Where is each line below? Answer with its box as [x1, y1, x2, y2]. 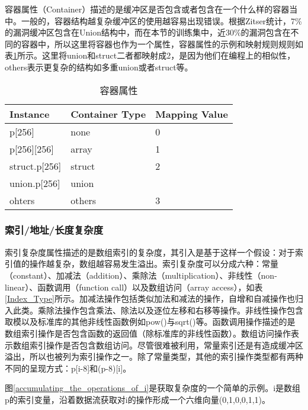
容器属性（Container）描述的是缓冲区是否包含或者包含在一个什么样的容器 [5, 3, 290, 15]
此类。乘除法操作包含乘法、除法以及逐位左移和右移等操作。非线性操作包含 [12, 304, 303, 316]
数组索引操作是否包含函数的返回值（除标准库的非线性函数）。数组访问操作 [5, 327, 291, 339]
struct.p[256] [9, 159, 62, 173]
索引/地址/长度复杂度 [5, 222, 104, 237]
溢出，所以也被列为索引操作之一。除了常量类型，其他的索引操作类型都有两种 [5, 350, 303, 363]
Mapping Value [155, 106, 228, 121]
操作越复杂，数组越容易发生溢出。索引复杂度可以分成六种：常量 [29, 257, 278, 270]
